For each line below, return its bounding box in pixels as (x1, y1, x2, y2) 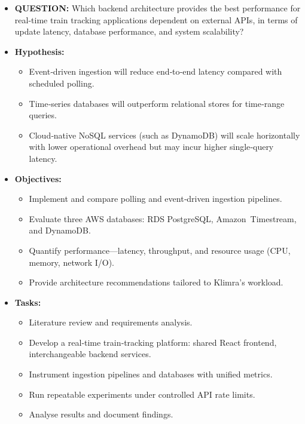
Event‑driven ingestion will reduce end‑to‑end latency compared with (29, 65, 282, 78)
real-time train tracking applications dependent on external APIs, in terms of (14, 13, 298, 26)
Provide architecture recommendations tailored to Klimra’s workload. (29, 276, 283, 288)
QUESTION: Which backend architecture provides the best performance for (14, 2, 301, 14)
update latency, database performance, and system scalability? (14, 25, 244, 38)
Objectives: (14, 172, 62, 185)
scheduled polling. (29, 76, 94, 89)
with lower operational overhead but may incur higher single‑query (29, 140, 274, 153)
